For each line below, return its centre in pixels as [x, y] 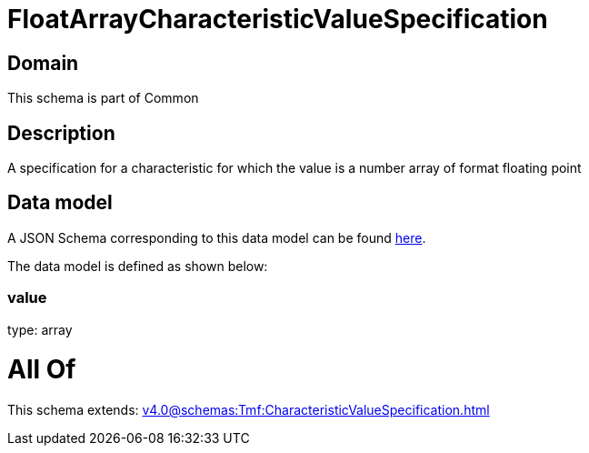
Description [61, 133]
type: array [40, 329]
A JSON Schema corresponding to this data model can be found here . [217, 237]
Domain [43, 63]
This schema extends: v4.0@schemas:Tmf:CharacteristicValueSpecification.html [249, 410]
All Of [42, 370]
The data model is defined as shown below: [138, 266]
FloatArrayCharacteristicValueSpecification [278, 19]
